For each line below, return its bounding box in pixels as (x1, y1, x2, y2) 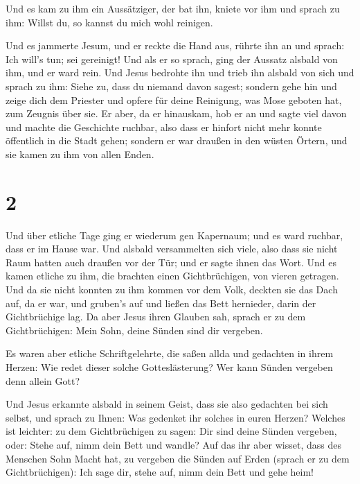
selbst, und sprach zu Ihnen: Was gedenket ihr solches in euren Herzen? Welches (6, 410, 345, 424)
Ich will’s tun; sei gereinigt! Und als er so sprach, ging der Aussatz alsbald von (6, 51, 338, 66)
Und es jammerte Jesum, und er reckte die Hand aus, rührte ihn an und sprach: (6, 38, 345, 53)
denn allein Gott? (6, 373, 80, 388)
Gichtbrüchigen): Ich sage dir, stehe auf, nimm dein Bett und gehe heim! (6, 465, 314, 479)
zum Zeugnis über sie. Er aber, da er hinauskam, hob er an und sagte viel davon (6, 106, 347, 121)
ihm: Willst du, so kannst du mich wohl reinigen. (6, 15, 213, 29)
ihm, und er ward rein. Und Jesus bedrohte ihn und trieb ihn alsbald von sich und (6, 65, 354, 80)
